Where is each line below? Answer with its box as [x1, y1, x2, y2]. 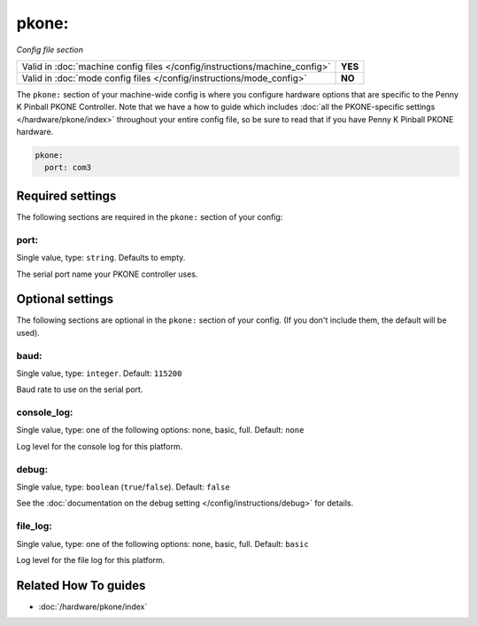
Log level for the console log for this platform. [16, 441, 183, 451]
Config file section [16, 44, 84, 55]
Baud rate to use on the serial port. [16, 384, 143, 395]
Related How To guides [16, 577, 146, 593]
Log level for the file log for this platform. [16, 554, 166, 565]
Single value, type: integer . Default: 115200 [16, 368, 182, 379]
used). [16, 327, 40, 338]
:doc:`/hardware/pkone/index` [38, 601, 148, 612]
